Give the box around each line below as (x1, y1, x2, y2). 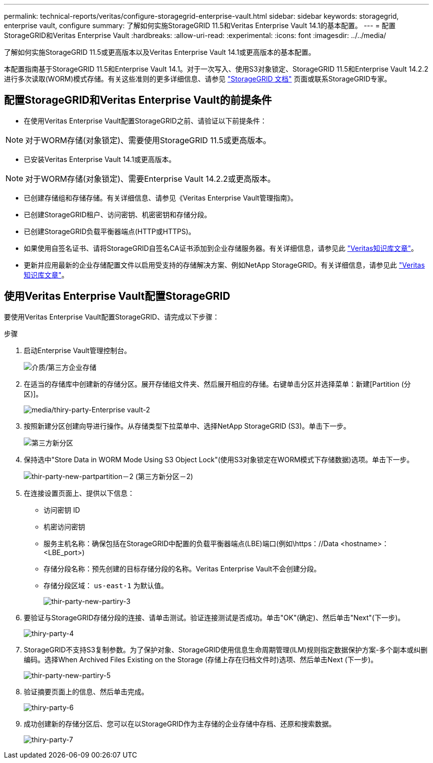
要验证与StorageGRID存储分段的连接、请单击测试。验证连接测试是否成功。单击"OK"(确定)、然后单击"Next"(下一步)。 (24, 613, 405, 622)
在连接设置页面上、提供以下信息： (24, 488, 134, 497)
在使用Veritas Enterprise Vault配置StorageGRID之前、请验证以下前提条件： (24, 116, 267, 125)
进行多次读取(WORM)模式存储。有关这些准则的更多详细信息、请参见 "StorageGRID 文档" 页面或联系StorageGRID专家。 (4, 75, 391, 83)
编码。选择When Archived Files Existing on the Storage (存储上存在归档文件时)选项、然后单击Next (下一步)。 (24, 655, 378, 664)
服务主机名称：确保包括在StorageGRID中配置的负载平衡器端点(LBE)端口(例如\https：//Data (43, 539, 339, 548)
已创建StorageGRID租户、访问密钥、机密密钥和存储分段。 (24, 210, 212, 219)
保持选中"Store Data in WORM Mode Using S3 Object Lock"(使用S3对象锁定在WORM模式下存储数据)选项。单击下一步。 (24, 455, 414, 464)
